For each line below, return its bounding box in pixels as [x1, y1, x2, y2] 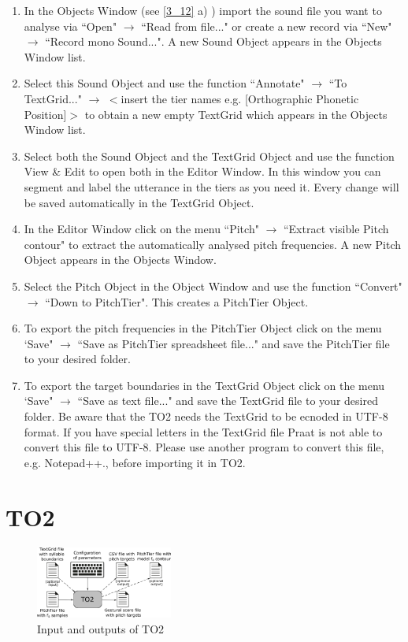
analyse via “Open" [24, 17, 117, 34]
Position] [24, 106, 67, 122]
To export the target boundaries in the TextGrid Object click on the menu [24, 377, 385, 393]
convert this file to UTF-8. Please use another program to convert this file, [24, 439, 384, 455]
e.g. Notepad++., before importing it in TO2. [24, 454, 246, 470]
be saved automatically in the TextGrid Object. [24, 194, 254, 210]
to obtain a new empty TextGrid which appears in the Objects [84, 106, 388, 122]
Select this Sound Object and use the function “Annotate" [24, 75, 305, 91]
